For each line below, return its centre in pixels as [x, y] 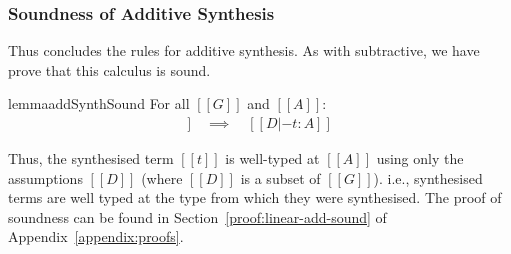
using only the [420, 158]
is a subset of [280, 177]
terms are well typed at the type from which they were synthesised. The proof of [255, 197]
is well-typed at [272, 158]
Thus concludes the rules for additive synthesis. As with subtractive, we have [244, 50]
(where [162, 177]
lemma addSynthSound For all [99, 103]
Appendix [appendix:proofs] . [96, 236]
